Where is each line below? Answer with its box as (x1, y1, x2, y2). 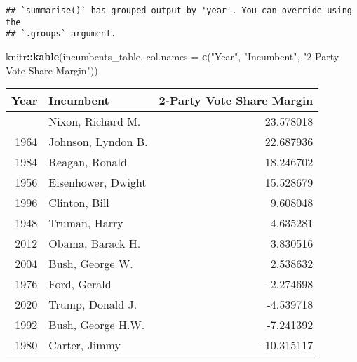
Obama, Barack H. (48, 235, 141, 252)
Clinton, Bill (48, 194, 109, 211)
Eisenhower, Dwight (48, 174, 147, 191)
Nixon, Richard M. (48, 113, 141, 130)
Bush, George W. (48, 255, 133, 272)
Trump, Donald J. (48, 296, 137, 313)
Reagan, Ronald (48, 154, 127, 170)
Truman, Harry (48, 215, 123, 232)
